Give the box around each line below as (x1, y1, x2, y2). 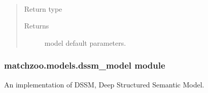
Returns (24, 20, 49, 31)
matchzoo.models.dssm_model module (4, 59, 165, 72)
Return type (24, 3, 62, 14)
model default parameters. (44, 37, 126, 48)
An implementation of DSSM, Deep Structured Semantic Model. (4, 79, 204, 89)
